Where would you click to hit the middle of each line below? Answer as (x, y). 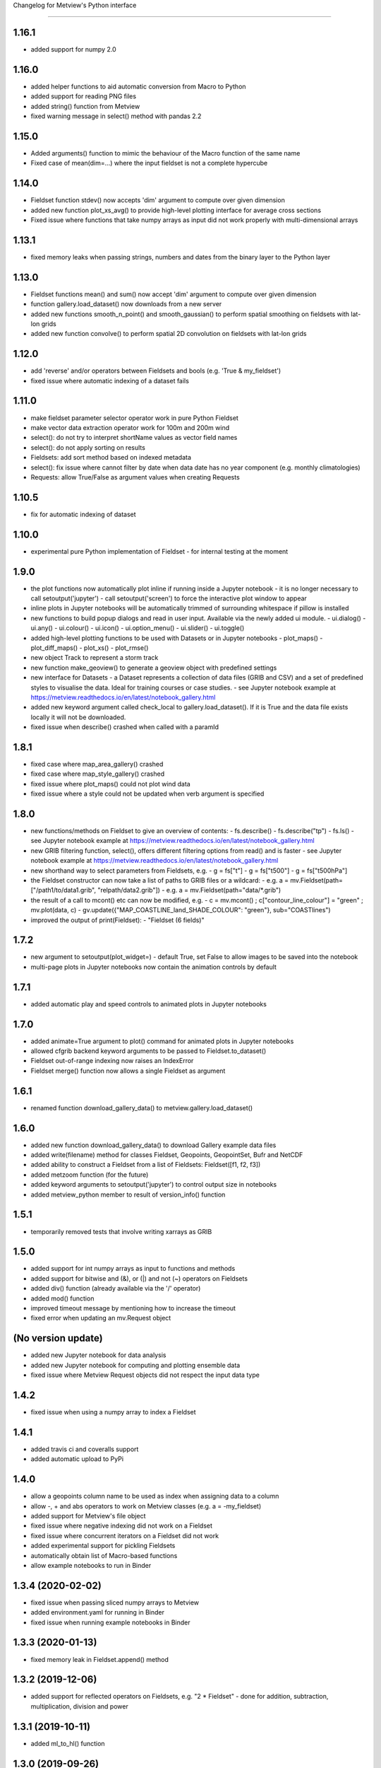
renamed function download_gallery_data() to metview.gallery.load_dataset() (142, 1107)
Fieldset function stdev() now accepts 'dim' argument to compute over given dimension (158, 200)
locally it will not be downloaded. (78, 717)
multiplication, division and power (79, 1706)
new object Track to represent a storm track (95, 658)
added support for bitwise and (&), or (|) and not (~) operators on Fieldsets (139, 1278)
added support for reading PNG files (84, 96)
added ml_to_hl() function (68, 1743)
